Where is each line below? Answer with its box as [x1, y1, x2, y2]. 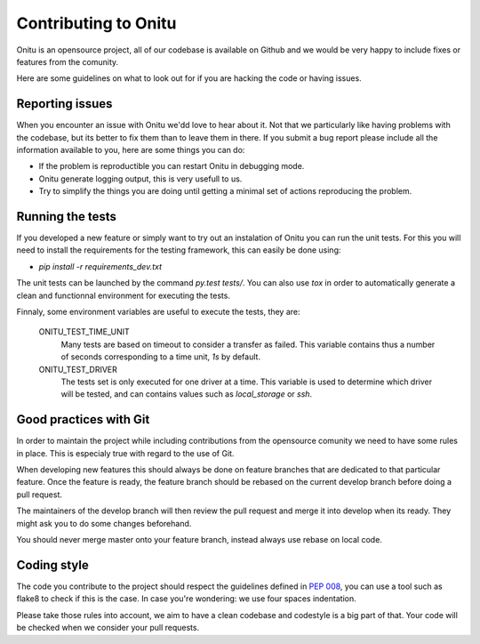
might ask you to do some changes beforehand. [16, 518, 192, 528]
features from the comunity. [16, 56, 119, 67]
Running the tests [16, 209, 117, 224]
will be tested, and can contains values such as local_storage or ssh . [60, 389, 313, 399]
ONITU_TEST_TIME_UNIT [38, 326, 131, 337]
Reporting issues [16, 96, 113, 111]
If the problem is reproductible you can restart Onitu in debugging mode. [38, 161, 305, 172]
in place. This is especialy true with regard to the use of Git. [16, 447, 235, 458]
